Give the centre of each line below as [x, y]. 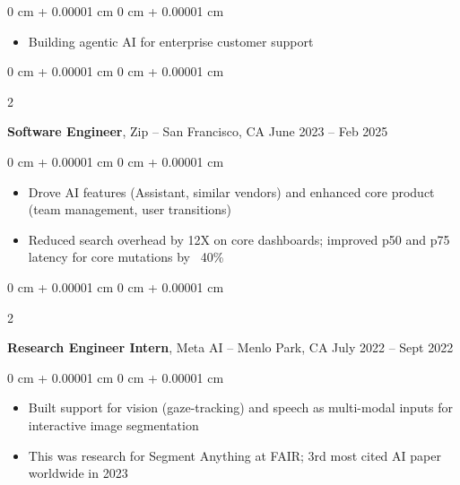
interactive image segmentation [113, 424]
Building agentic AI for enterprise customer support [171, 41]
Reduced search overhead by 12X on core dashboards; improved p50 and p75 [239, 239]
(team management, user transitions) [130, 209]
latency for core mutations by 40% [126, 257]
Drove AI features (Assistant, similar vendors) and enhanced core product [231, 191]
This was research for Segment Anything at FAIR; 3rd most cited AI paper [234, 455]
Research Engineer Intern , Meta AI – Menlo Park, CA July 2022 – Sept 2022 [230, 347]
